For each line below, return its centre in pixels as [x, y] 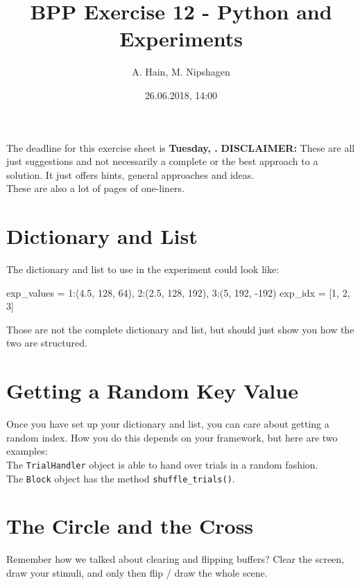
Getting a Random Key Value [152, 391]
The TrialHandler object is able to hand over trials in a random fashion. [162, 464]
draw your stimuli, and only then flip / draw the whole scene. [137, 572]
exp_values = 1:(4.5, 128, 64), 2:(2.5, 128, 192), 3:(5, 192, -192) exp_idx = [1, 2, [178, 292]
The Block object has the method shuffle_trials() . [121, 478]
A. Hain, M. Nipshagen [181, 72]
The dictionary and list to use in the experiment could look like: [143, 269]
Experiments [181, 38]
